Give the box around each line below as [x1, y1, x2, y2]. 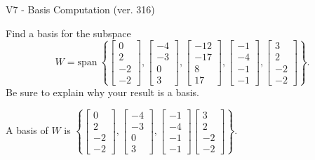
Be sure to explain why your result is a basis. [6, 84, 200, 99]
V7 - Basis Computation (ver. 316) [6, 2, 155, 16]
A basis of [6, 123, 48, 138]
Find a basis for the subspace [6, 25, 131, 40]
